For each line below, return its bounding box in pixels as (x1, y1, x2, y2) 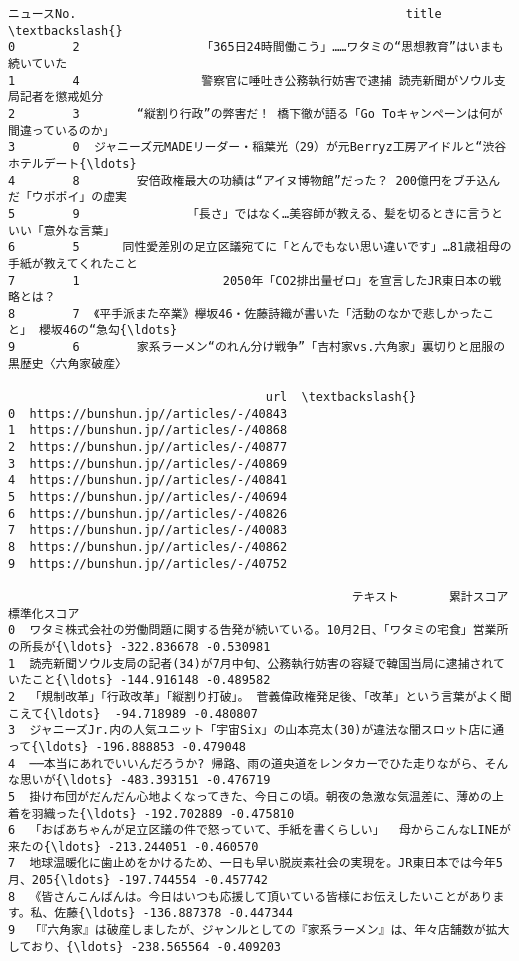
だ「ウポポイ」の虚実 (8, 190, 127, 205)
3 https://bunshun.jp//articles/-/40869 (8, 456, 288, 471)
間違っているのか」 (8, 123, 115, 138)
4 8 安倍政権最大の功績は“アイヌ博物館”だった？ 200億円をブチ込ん (8, 173, 501, 188)
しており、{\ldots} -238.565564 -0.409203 (8, 939, 282, 954)
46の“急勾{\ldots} (62, 323, 178, 338)
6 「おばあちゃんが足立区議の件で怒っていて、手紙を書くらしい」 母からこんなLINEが (8, 823, 511, 838)
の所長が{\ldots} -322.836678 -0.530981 (8, 639, 271, 654)
